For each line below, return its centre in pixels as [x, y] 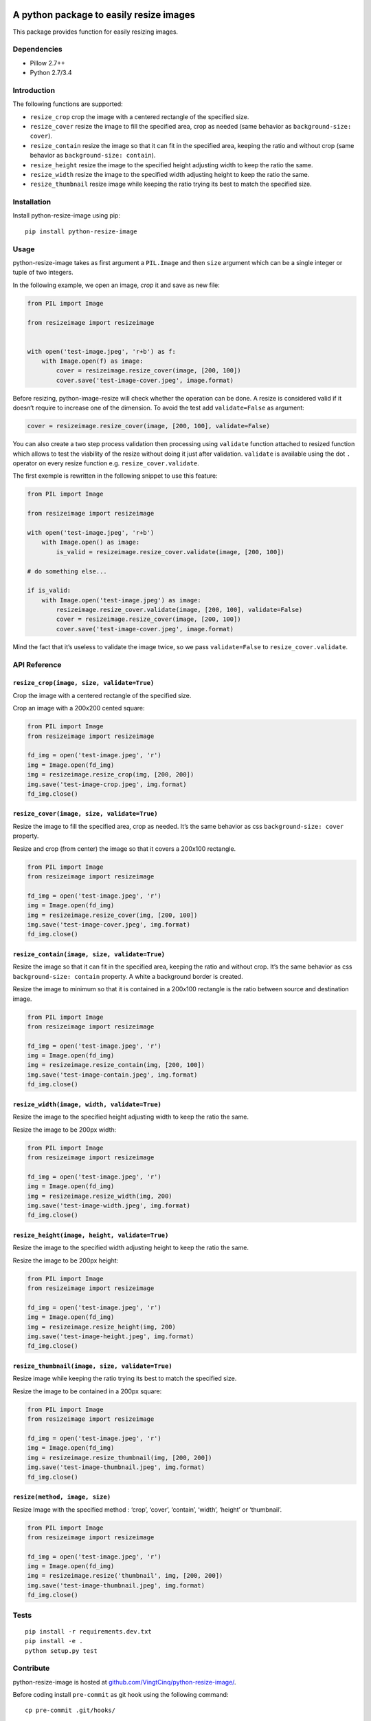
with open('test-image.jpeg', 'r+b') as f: [102, 351]
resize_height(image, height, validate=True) [91, 1235]
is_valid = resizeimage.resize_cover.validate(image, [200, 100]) [170, 552]
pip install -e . [54, 1641]
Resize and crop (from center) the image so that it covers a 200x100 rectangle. [124, 848]
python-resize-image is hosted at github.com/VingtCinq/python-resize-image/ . [124, 1682]
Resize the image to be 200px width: [65, 1130]
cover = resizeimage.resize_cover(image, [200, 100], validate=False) [149, 426]
